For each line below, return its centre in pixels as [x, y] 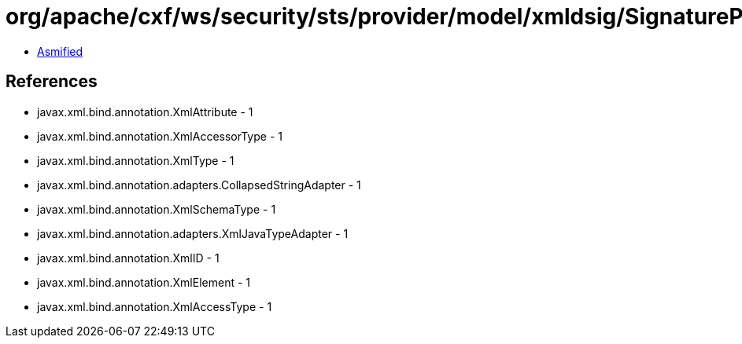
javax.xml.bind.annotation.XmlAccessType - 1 [155, 306]
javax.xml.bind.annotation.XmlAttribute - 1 [145, 112]
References [52, 82]
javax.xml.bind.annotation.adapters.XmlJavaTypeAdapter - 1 [193, 233]
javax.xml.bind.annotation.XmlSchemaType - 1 [157, 209]
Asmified [60, 51]
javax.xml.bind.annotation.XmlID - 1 [128, 258]
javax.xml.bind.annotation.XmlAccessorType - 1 [160, 136]
